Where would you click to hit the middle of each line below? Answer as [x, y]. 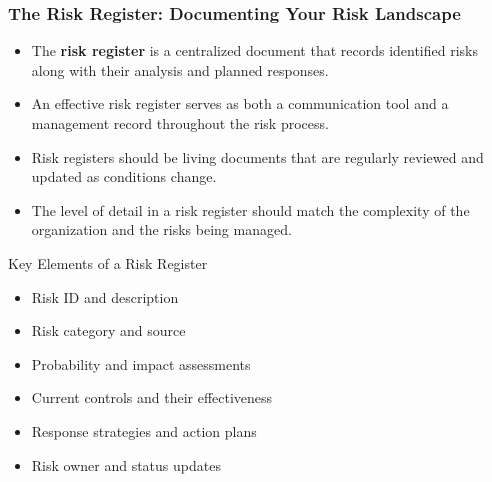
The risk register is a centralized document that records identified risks [255, 50]
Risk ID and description [105, 296]
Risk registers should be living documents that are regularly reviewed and [257, 156]
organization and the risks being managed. [161, 229]
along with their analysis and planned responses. [180, 69]
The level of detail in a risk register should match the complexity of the [250, 209]
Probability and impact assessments [141, 363]
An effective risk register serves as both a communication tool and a [240, 103]
